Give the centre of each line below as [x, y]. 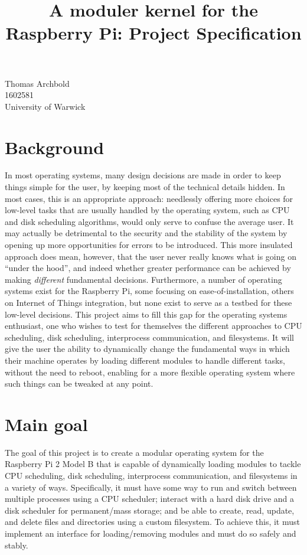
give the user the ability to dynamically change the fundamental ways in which [147, 349]
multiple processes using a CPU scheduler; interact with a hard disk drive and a [150, 499]
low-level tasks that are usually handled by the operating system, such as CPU [147, 210]
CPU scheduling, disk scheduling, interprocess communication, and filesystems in [151, 476]
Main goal [46, 424]
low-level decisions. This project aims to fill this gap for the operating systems [146, 314]
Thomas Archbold [37, 83]
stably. [17, 545]
